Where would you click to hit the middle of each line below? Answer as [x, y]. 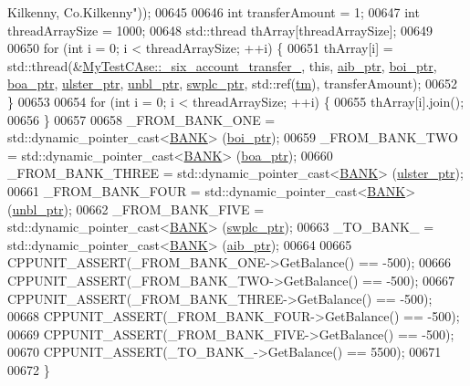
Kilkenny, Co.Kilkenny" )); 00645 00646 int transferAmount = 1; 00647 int [214, 12]
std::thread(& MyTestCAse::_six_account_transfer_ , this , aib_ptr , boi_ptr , [222, 65]
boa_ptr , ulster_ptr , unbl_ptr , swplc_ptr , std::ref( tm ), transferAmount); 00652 [233, 83]
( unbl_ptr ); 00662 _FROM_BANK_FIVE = [136, 209]
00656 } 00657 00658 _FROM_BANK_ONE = [141, 119]
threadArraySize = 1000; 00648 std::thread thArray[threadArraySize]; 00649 [220, 30]
